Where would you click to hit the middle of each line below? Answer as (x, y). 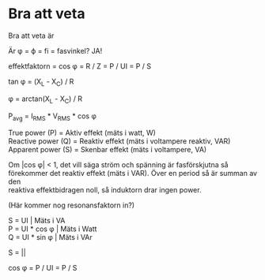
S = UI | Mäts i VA (37, 221)
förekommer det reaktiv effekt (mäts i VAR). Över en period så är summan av (133, 174)
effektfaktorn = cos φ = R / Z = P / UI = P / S (80, 66)
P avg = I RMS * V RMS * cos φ (53, 117)
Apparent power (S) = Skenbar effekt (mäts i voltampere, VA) (108, 150)
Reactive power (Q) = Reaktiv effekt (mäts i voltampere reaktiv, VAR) (119, 141)
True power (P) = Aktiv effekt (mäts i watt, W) (82, 133)
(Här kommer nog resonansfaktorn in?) (72, 205)
